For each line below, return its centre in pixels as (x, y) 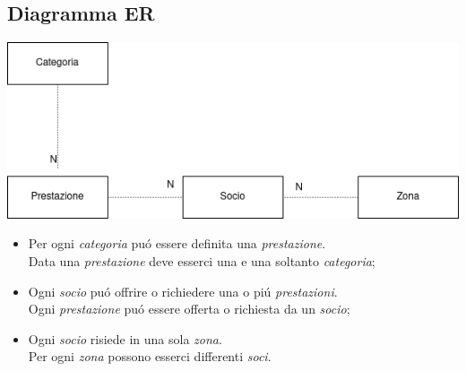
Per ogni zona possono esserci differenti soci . (150, 356)
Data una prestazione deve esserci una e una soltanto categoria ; (202, 260)
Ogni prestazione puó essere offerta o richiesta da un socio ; (189, 309)
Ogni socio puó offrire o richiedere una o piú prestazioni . (183, 291)
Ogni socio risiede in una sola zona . (125, 338)
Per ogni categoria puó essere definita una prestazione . (177, 243)
